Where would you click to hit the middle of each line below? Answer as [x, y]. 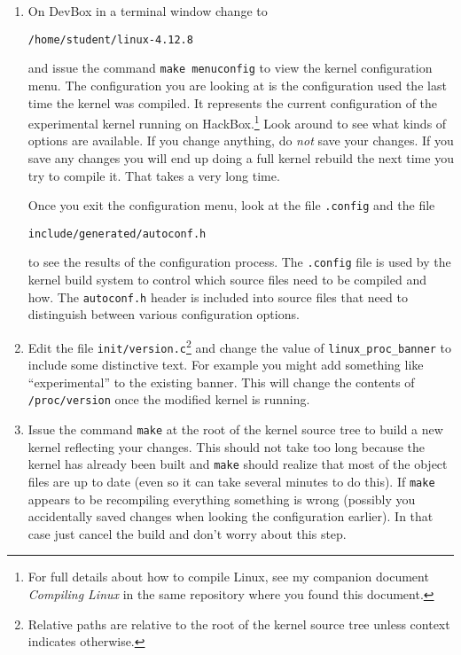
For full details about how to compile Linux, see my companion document [228, 577]
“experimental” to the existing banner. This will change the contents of [221, 382]
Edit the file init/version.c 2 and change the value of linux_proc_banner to [240, 346]
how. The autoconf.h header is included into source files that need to [218, 296]
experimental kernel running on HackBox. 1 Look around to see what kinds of [237, 122]
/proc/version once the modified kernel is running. [169, 399]
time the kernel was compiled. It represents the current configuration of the [233, 102]
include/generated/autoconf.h [117, 234]
